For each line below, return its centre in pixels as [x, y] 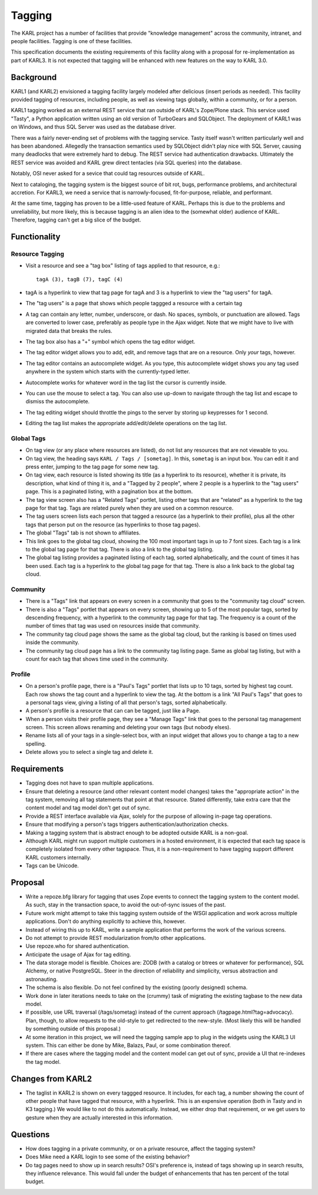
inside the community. [52, 642]
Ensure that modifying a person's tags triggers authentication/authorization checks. [127, 824]
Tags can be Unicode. [52, 866]
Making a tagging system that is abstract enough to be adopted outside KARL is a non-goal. [137, 832]
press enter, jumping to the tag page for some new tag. [92, 467]
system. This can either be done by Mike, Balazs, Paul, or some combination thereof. [128, 1045]
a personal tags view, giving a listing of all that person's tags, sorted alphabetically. [126, 702]
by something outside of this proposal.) [73, 1029]
